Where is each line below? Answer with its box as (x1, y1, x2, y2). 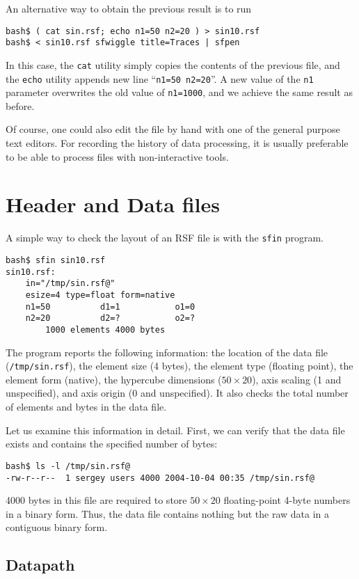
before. (6, 98, 35, 113)
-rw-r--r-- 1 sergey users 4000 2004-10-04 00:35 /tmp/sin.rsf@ (6, 473, 314, 483)
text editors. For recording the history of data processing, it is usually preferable (6, 136, 349, 150)
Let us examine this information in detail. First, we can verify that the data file (6, 422, 345, 437)
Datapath (6, 554, 75, 576)
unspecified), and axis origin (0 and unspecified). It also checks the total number (6, 386, 349, 400)
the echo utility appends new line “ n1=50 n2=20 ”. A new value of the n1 (6, 71, 314, 86)
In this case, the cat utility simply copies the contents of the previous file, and (6, 57, 340, 72)
